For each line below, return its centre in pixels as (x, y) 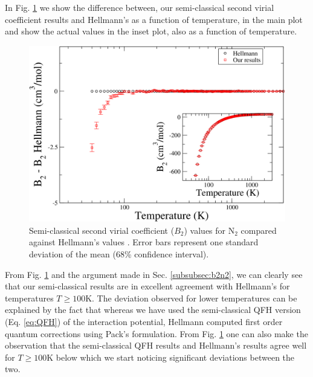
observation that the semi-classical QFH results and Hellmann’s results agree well (156, 345)
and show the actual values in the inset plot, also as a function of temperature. (151, 31)
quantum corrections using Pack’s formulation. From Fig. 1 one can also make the (156, 333)
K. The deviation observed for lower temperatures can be (191, 298)
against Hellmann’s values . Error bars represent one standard (144, 242)
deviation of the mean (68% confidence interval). (119, 254)
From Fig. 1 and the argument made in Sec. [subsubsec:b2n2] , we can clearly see (154, 274)
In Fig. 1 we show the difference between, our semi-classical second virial (140, 7)
